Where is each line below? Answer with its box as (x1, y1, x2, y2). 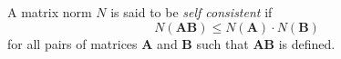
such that (196, 34, 249, 53)
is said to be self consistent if (110, 3, 273, 21)
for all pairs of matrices (7, 34, 138, 53)
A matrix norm (7, 3, 92, 21)
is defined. (278, 34, 336, 53)
